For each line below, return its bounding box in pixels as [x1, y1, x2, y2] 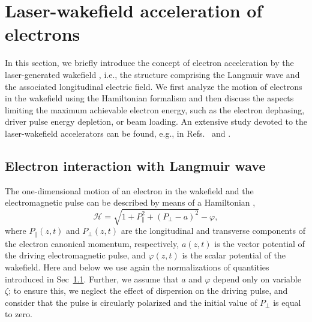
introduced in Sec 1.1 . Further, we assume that [5, 272, 179, 285]
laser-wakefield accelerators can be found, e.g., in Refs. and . [5, 127, 231, 139]
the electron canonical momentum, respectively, [5, 237, 179, 249]
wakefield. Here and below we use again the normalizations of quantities [5, 261, 269, 273]
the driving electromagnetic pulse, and [5, 249, 146, 261]
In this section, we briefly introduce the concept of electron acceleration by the [5, 56, 294, 69]
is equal [273, 296, 301, 308]
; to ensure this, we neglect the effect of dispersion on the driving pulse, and [8, 284, 288, 297]
